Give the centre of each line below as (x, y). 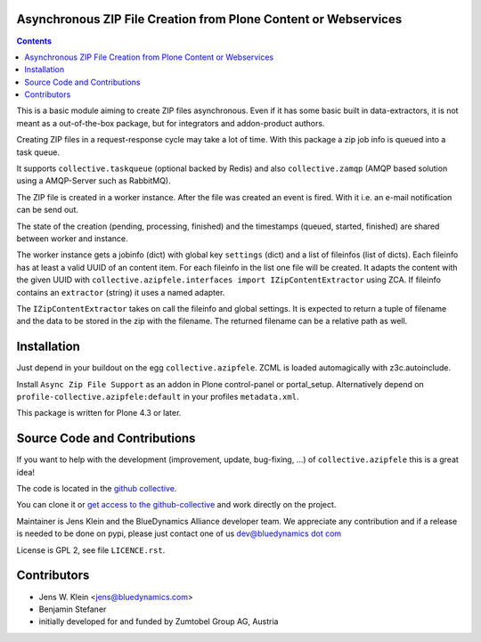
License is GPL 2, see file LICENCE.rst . (91, 550)
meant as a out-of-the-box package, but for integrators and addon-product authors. (171, 123)
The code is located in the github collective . (97, 489)
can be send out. (48, 210)
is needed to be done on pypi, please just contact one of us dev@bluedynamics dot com (179, 533)
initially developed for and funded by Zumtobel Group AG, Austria (159, 622)
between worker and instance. (72, 238)
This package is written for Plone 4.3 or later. (99, 413)
